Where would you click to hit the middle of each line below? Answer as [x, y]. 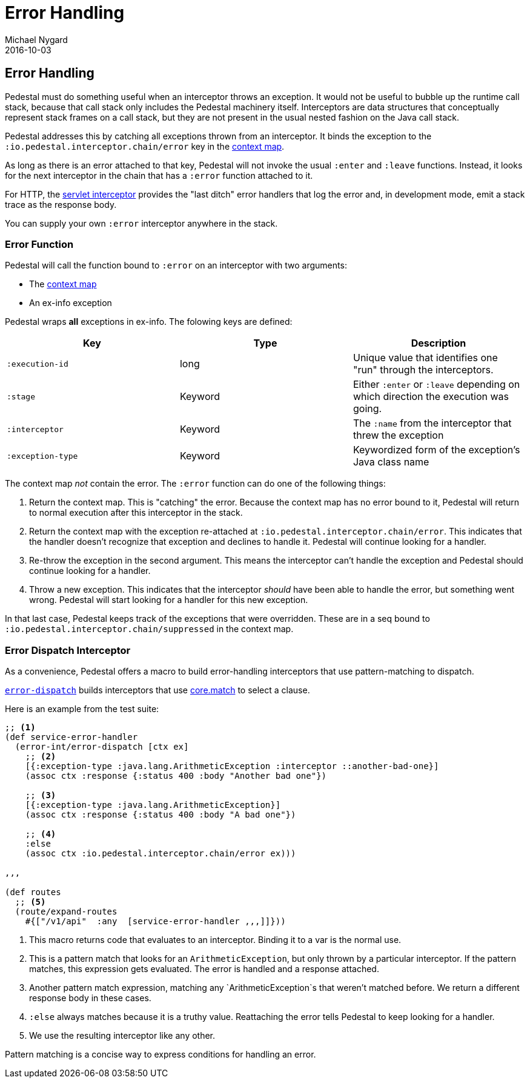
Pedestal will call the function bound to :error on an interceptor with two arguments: [176, 265]
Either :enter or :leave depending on [436, 385]
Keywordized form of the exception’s [436, 450]
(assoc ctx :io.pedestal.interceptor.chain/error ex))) [161, 854]
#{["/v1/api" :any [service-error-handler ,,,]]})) [155, 921]
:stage [21, 396]
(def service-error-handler [71, 737]
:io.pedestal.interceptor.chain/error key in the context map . [145, 146]
